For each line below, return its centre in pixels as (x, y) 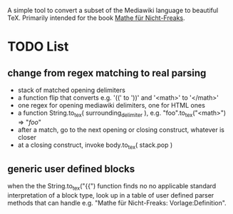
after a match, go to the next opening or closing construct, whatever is (121, 129)
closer (27, 137)
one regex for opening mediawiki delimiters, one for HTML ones (111, 105)
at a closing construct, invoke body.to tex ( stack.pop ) (95, 146)
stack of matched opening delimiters (72, 90)
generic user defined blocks (71, 169)
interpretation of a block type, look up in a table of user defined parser (111, 195)
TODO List (38, 47)
